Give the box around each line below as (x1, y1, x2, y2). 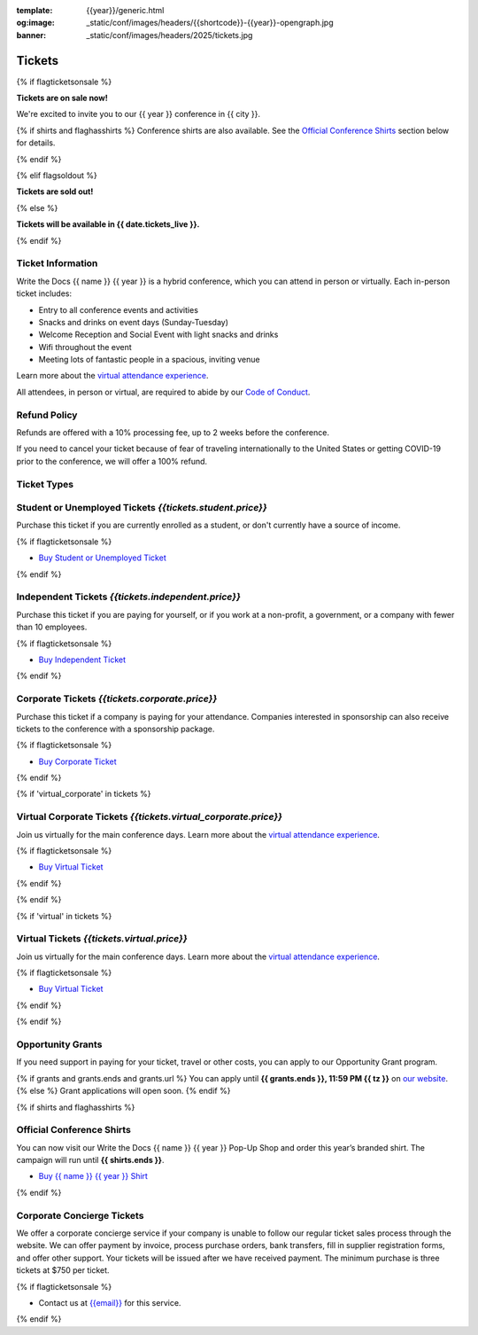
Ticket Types (16, 478, 74, 490)
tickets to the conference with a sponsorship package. (16, 723, 215, 734)
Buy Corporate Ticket (38, 756, 117, 767)
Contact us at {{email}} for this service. (38, 1297, 181, 1308)
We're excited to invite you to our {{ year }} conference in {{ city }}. (16, 109, 261, 120)
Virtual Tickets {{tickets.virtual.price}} (16, 933, 188, 945)
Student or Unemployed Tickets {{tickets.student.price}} (16, 502, 267, 514)
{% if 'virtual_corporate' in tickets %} (16, 789, 151, 800)
